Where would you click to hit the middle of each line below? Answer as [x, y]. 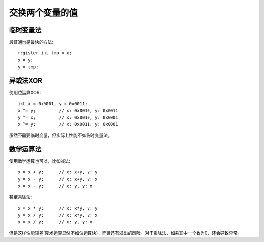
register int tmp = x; [45, 53]
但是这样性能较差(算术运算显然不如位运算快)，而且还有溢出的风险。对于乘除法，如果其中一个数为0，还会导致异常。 [125, 233]
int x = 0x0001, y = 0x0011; [53, 104]
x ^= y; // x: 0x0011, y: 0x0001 [68, 124]
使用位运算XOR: [25, 93]
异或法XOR [26, 81]
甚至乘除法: [21, 197]
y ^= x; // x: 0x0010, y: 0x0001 [68, 117]
